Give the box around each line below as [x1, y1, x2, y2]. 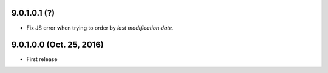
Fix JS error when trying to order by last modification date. [26, 24, 174, 31]
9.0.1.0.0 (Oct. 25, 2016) [11, 40, 104, 50]
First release [26, 56, 58, 63]
